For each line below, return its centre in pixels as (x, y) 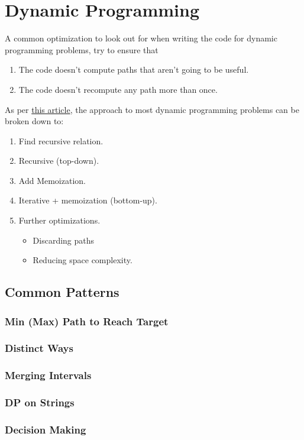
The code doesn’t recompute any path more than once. (118, 89)
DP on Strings (40, 402)
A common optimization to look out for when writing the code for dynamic (141, 38)
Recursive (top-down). (59, 161)
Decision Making (46, 429)
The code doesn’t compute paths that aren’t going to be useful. (134, 69)
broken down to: (34, 121)
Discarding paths (64, 240)
